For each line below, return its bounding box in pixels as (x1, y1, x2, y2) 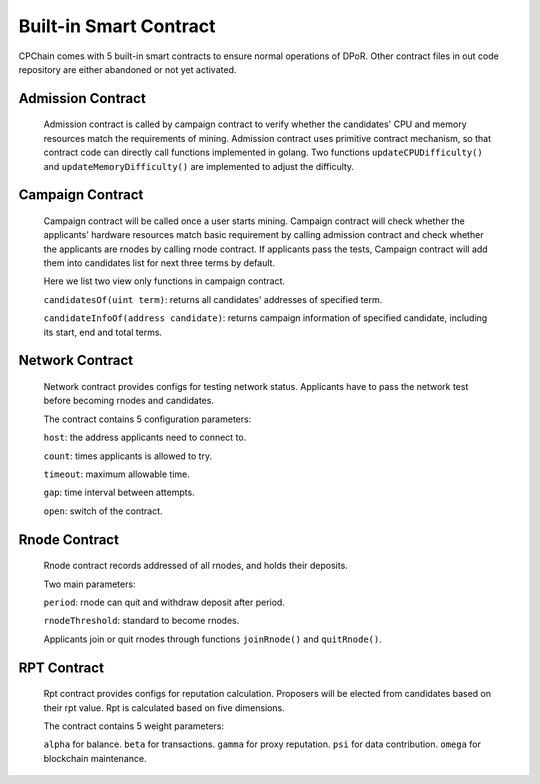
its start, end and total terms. (43, 326, 163, 338)
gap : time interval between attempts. (43, 486, 195, 499)
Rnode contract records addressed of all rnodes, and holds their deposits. (43, 560, 349, 572)
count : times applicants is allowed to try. (43, 450, 213, 462)
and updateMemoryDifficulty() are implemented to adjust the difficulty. (43, 160, 355, 172)
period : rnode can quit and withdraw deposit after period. (43, 596, 285, 608)
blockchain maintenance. (43, 752, 147, 764)
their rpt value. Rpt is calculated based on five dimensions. (43, 701, 285, 714)
